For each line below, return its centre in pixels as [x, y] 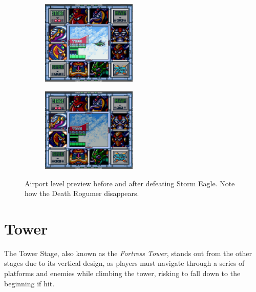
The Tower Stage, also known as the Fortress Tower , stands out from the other [128, 253]
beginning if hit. [29, 283]
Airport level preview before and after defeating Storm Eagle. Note [130, 183]
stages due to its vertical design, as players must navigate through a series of [124, 263]
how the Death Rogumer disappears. [82, 193]
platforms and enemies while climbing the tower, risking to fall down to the [122, 273]
